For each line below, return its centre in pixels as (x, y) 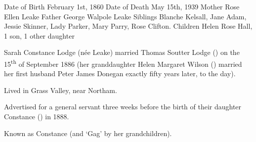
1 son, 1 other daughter (39, 35)
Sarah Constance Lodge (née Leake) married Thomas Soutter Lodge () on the (122, 52)
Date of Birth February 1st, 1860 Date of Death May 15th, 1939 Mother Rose (122, 6)
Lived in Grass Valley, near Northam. (61, 90)
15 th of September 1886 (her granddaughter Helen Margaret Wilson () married (123, 63)
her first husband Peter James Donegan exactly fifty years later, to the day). (120, 73)
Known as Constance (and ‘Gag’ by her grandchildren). (88, 133)
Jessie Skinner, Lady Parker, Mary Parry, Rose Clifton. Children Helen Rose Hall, (128, 26)
